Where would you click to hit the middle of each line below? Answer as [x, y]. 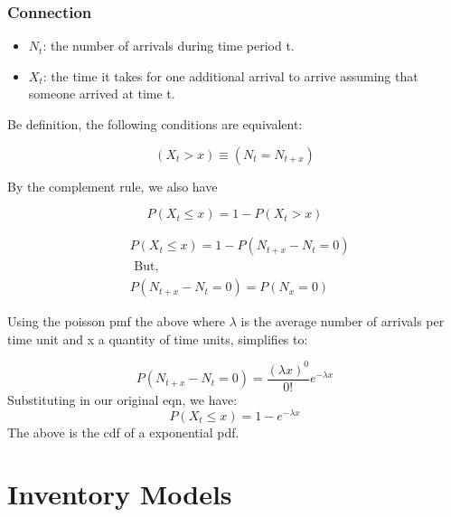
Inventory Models [120, 494]
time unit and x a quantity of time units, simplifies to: [158, 338]
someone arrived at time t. [102, 94]
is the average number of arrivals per [343, 321]
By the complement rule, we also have [113, 186]
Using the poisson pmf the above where [116, 321]
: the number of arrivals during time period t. [169, 46]
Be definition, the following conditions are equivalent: [155, 124]
